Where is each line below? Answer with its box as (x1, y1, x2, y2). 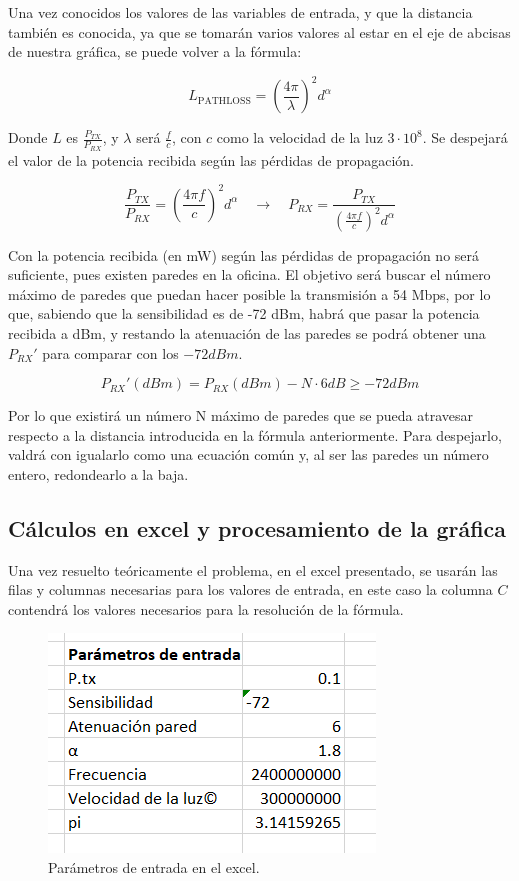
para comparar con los (42, 342, 179, 363)
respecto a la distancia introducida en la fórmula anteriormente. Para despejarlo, (8, 424, 502, 445)
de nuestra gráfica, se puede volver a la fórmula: (8, 41, 302, 62)
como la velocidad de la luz (216, 127, 383, 148)
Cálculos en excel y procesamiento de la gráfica (8, 512, 507, 543)
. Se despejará (422, 127, 508, 148)
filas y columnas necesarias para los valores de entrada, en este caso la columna (8, 579, 493, 600)
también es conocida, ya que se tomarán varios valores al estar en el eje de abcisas (8, 21, 511, 42)
